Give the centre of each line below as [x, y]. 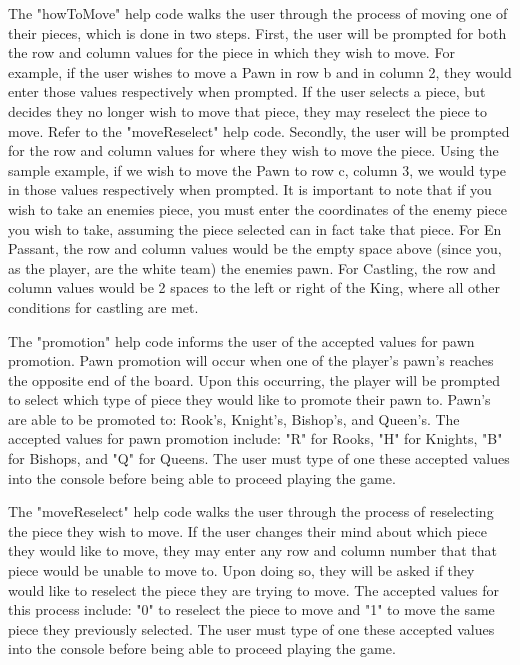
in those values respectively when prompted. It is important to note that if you [250, 189]
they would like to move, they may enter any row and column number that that [252, 550]
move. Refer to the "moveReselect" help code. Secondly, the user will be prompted [259, 130]
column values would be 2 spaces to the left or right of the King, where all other [254, 287]
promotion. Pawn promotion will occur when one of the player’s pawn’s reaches [251, 360]
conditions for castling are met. [103, 306]
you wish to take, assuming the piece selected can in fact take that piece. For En [255, 228]
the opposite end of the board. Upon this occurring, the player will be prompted [254, 379]
